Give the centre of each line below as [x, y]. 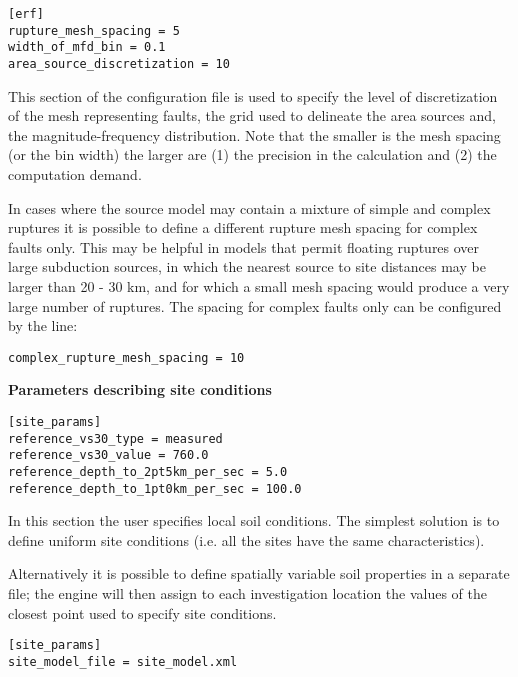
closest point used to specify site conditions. [142, 612]
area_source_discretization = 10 [119, 63]
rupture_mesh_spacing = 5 [94, 30]
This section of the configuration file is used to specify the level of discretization [253, 95]
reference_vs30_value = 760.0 [108, 455]
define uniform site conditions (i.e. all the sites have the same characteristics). [246, 539]
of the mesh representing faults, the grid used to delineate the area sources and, [252, 115]
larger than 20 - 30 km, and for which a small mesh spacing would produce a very [259, 285]
